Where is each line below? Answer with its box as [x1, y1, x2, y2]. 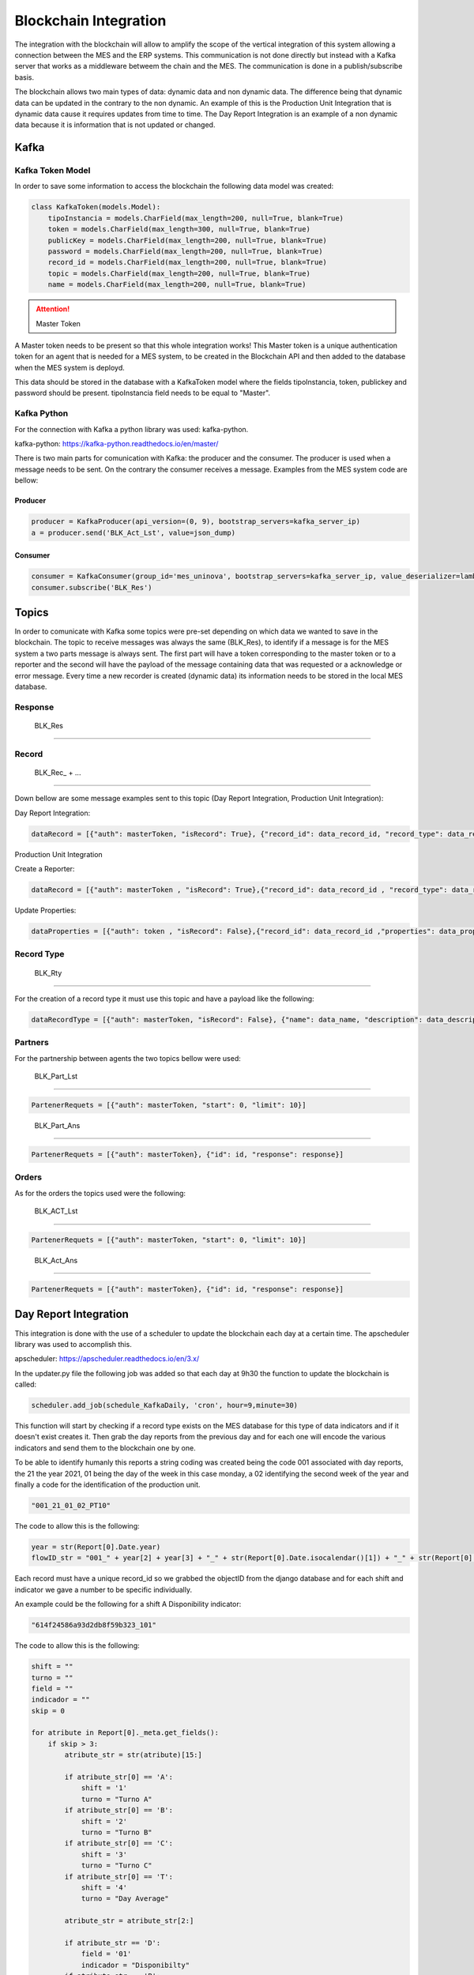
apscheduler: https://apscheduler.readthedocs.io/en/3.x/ [14, 1354, 200, 1364]
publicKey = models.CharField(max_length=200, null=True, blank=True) [47, 235, 328, 245]
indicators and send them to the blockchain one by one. [14, 1443, 197, 1453]
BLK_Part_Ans [34, 1121, 81, 1130]
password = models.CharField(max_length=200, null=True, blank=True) [47, 246, 323, 256]
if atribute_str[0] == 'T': [64, 1872, 174, 1881]
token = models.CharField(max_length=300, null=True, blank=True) [47, 225, 311, 234]
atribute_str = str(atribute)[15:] [64, 1751, 203, 1759]
